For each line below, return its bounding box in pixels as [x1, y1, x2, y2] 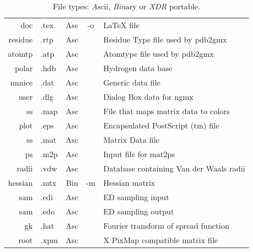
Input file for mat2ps [103, 148, 175, 160]
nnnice [10, 77, 33, 88]
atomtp [8, 48, 33, 59]
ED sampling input [103, 191, 169, 203]
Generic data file [103, 77, 161, 88]
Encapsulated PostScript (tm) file [103, 120, 219, 131]
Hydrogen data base [103, 62, 173, 74]
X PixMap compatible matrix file [103, 234, 218, 246]
